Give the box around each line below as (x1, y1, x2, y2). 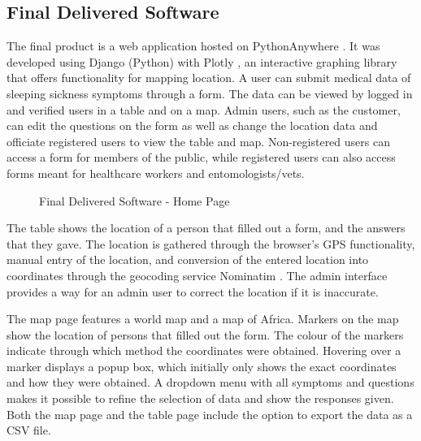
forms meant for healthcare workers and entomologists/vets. (7, 164, 305, 181)
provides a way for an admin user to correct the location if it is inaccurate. (7, 283, 379, 300)
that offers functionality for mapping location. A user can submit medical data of (7, 69, 411, 86)
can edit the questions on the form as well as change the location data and (7, 117, 378, 134)
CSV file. (7, 422, 51, 439)
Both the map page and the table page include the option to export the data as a (7, 405, 413, 422)
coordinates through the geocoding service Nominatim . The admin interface (7, 266, 388, 283)
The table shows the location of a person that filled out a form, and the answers (7, 219, 406, 236)
